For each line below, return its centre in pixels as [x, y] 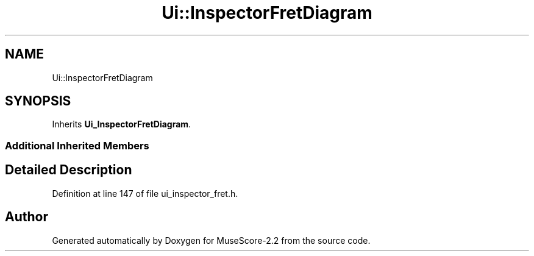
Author [27, 217]
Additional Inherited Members [77, 145]
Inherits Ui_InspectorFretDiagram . [122, 124]
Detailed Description [69, 170]
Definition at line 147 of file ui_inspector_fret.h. [145, 193]
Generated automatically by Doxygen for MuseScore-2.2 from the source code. [211, 240]
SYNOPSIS [38, 101]
